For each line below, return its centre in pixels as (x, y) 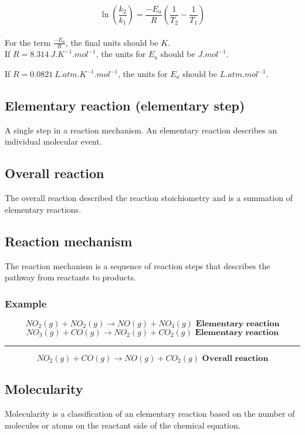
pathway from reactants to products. (70, 277)
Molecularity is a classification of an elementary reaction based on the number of (150, 414)
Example (26, 303)
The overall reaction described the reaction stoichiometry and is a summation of (149, 198)
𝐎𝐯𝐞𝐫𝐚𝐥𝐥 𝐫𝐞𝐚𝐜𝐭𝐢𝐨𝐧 (235, 359)
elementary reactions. (43, 209)
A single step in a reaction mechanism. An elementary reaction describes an (141, 130)
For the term (28, 42)
